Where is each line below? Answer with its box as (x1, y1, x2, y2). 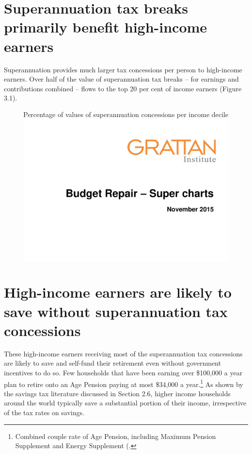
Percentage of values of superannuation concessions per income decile (23, 109, 228, 119)
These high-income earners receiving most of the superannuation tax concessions (4, 348, 243, 358)
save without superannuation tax (4, 301, 228, 321)
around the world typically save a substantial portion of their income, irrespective (4, 398, 247, 408)
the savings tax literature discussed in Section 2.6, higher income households (4, 388, 231, 398)
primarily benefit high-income (4, 17, 207, 37)
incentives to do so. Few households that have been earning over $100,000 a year (4, 367, 243, 377)
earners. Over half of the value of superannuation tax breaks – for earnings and (4, 74, 239, 84)
